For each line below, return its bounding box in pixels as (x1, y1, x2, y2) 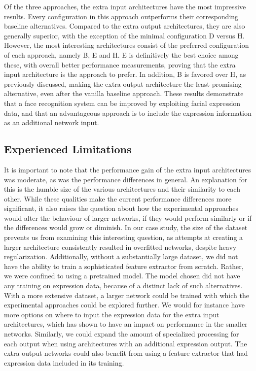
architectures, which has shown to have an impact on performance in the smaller (4, 319, 248, 329)
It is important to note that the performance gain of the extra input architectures (4, 164, 251, 174)
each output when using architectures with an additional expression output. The (4, 338, 247, 348)
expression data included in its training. (4, 357, 124, 368)
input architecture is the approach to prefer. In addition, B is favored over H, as (4, 69, 246, 79)
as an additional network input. (4, 117, 99, 128)
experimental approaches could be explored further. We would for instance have (4, 300, 245, 310)
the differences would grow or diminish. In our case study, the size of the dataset (4, 222, 248, 233)
